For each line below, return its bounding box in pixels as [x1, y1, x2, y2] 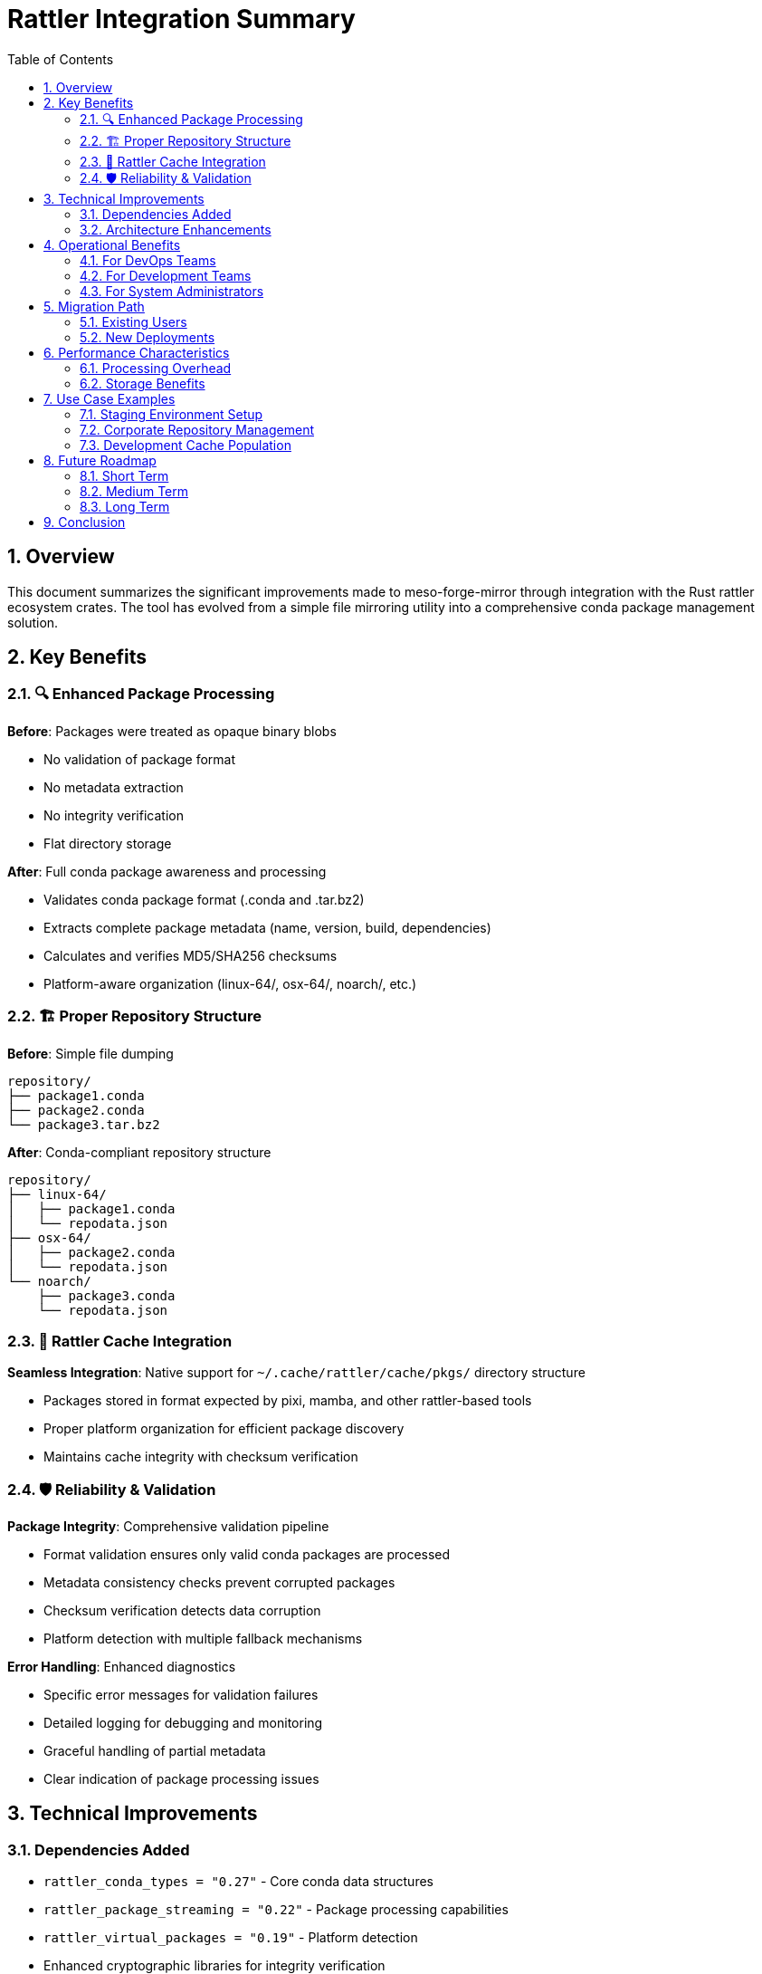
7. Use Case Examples [43, 390, 176, 407]
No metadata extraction [43, 779, 184, 795]
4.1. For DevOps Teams [80, 252, 216, 268]
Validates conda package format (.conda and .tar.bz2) [43, 891, 365, 907]
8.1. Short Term [80, 467, 169, 484]
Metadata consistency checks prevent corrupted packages [43, 1575, 395, 1591]
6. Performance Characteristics [43, 344, 230, 360]
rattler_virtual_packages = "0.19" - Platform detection [43, 1930, 418, 1946]
